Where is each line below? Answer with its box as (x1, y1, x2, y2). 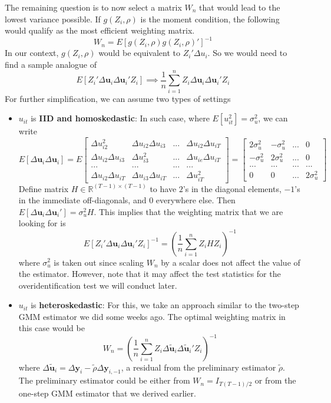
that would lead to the (199, 1, 280, 13)
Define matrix (18, 182, 69, 194)
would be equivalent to (98, 47, 180, 59)
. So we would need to (207, 47, 287, 59)
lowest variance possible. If (5, 12, 101, 25)
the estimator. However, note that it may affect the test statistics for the (18, 267, 281, 280)
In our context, (5, 47, 59, 59)
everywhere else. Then (155, 194, 236, 206)
